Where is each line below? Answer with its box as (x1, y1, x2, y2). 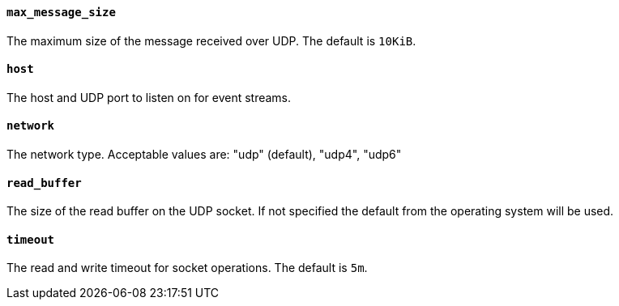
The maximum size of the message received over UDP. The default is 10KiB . (6, 33, 416, 48)
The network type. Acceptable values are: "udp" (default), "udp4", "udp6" (6, 147, 402, 162)
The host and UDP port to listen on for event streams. (6, 90, 292, 104)
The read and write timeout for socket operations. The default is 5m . (6, 261, 368, 275)
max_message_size (6, 6, 116, 19)
